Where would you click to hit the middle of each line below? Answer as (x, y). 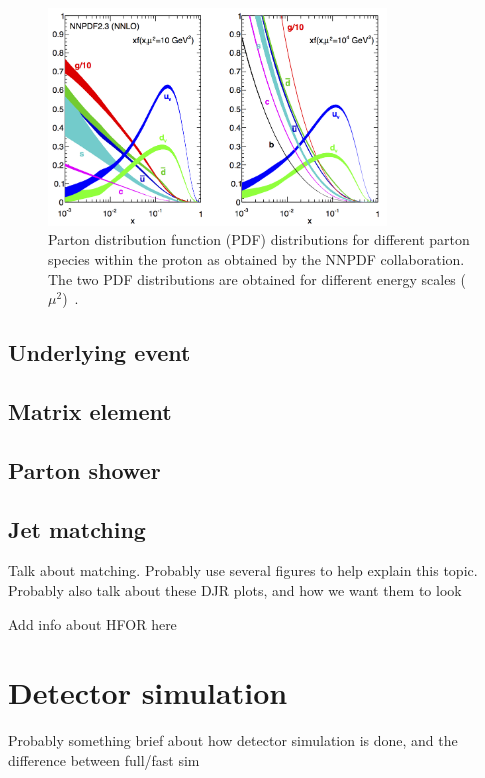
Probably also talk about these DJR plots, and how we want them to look (235, 589)
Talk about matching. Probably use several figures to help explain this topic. (243, 570)
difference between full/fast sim (104, 759)
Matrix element (90, 410)
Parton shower (84, 469)
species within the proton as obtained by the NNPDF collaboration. (256, 259)
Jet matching (77, 528)
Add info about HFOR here (92, 623)
